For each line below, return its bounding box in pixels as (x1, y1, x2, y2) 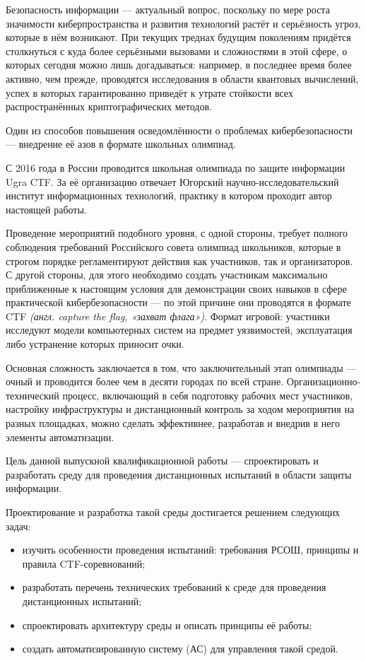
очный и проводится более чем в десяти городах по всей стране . (6, 374, 284, 389)
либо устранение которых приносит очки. (6, 337, 184, 351)
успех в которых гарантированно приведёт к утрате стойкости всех (6, 85, 293, 100)
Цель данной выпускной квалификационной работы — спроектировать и (6, 453, 319, 468)
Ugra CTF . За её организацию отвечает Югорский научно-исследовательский (6, 174, 339, 189)
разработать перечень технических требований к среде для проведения (22, 580, 326, 595)
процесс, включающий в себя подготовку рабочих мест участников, (62, 387, 353, 402)
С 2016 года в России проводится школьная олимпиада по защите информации (6, 160, 346, 175)
